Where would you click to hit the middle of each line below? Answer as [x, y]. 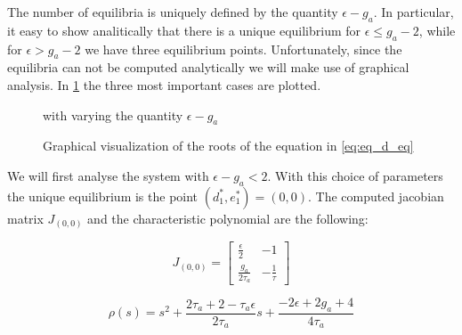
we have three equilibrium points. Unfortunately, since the [243, 49]
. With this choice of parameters [355, 175]
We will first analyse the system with [108, 175]
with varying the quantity [113, 114]
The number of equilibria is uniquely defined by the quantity [173, 12]
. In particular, [413, 12]
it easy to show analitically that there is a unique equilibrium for [184, 30]
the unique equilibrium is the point [103, 196]
